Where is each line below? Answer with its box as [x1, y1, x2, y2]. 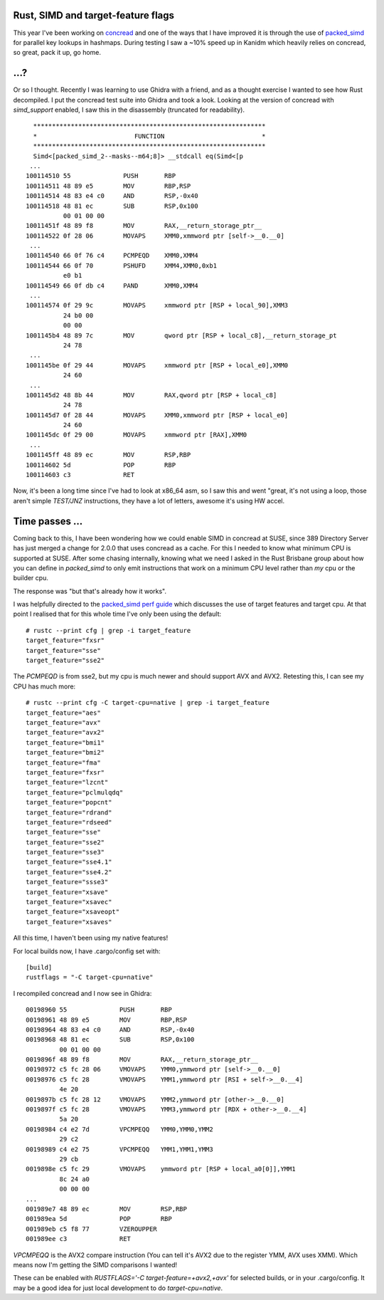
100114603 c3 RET [26, 471, 135, 479]
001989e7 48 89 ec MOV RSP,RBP [26, 1205, 188, 1213]
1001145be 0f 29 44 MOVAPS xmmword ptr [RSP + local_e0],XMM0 [26, 361, 289, 369]
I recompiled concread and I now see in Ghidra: [13, 989, 152, 997]
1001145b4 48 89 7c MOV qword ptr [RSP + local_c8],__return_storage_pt [26, 331, 337, 340]
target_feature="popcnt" [26, 798, 112, 807]
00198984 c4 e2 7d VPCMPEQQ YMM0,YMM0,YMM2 [26, 1125, 213, 1133]
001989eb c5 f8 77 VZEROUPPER [26, 1225, 158, 1233]
